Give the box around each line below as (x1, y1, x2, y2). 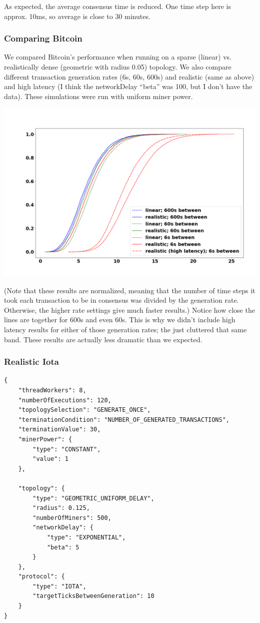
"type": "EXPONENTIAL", (46, 533, 126, 541)
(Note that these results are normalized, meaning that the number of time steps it (4, 285, 255, 295)
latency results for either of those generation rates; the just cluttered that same (4, 324, 247, 335)
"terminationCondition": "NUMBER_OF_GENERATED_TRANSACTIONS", (18, 416, 230, 423)
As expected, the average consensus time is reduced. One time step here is (4, 1, 231, 11)
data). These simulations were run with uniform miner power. (4, 91, 193, 101)
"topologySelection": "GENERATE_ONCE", (18, 406, 151, 414)
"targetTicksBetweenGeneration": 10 (32, 592, 154, 600)
